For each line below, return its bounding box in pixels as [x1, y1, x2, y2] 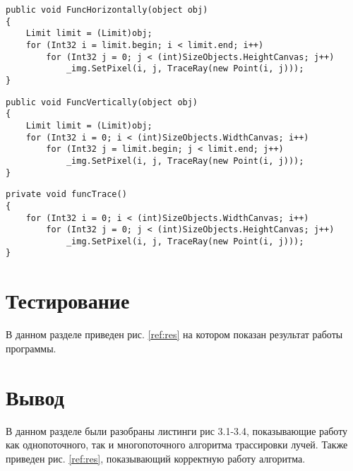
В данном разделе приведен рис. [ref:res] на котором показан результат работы [6, 327, 343, 342]
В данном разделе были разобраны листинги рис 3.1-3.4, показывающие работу [6, 423, 348, 438]
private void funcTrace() [6, 189, 127, 200]
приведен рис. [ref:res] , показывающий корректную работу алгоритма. [6, 451, 306, 465]
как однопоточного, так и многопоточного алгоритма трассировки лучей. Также [6, 437, 348, 452]
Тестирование [6, 286, 130, 315]
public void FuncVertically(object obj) [6, 97, 198, 107]
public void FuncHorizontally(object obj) [6, 5, 208, 15]
